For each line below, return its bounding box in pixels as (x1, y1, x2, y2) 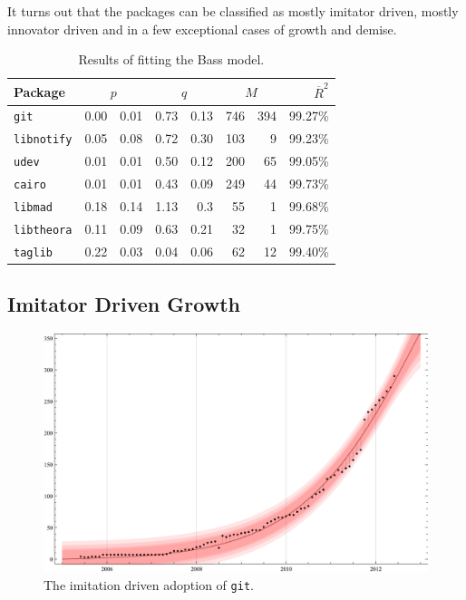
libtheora (14, 223, 73, 237)
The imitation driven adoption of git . (44, 576, 254, 595)
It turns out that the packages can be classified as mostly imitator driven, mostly (7, 2, 459, 20)
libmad (14, 200, 53, 214)
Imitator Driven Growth (7, 290, 240, 318)
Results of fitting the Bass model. (78, 50, 265, 69)
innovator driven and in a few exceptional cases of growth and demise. (7, 19, 397, 38)
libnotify (14, 133, 73, 147)
